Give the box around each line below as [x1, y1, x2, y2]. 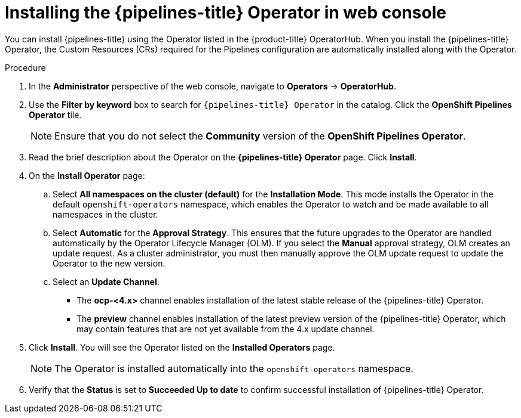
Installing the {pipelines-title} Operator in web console [5, 2, 446, 23]
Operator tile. [29, 109, 82, 120]
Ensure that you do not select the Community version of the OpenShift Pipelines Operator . [54, 129, 466, 142]
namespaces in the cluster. [53, 209, 158, 219]
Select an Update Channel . [53, 276, 160, 287]
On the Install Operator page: [29, 170, 145, 181]
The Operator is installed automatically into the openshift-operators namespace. [54, 362, 413, 374]
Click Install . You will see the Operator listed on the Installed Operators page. [29, 342, 335, 352]
